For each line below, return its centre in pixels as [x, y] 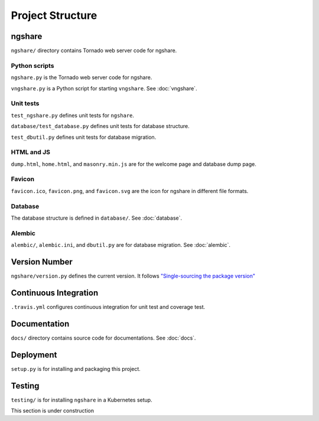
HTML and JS [30, 152]
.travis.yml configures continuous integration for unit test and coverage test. [108, 306]
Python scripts [32, 66]
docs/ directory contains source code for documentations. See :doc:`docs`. [103, 338]
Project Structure [54, 15]
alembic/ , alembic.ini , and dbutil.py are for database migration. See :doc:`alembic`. [121, 245]
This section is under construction [53, 411]
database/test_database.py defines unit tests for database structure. [100, 126]
